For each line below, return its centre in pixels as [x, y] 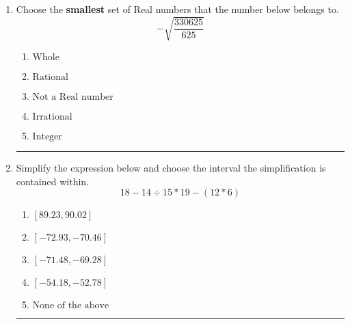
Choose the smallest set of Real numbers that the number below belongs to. [177, 9]
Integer [47, 137]
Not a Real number [73, 97]
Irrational [52, 117]
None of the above [71, 306]
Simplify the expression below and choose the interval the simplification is [171, 168]
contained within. [52, 181]
